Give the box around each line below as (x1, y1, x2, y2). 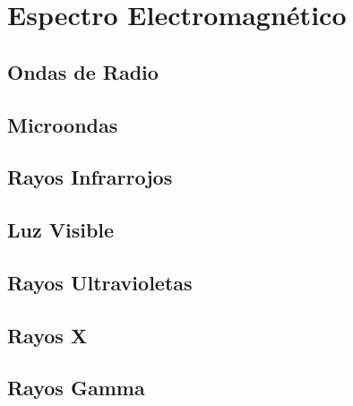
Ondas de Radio (7, 57, 159, 85)
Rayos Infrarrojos (7, 163, 173, 191)
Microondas (7, 110, 118, 138)
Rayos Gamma (7, 374, 145, 402)
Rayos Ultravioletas (7, 268, 193, 296)
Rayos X (7, 321, 88, 349)
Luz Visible (7, 216, 115, 244)
